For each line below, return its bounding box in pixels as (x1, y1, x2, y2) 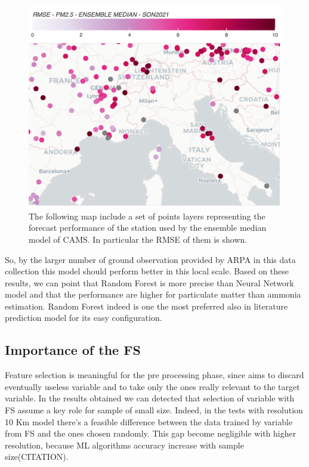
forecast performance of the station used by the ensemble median (29, 221, 267, 234)
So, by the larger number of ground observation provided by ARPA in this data (5, 253, 296, 265)
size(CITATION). (5, 450, 69, 463)
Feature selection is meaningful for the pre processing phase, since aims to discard (5, 369, 304, 381)
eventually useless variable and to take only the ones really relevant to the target (5, 380, 300, 392)
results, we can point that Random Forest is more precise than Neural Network (5, 276, 294, 289)
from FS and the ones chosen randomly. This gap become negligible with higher (5, 427, 296, 440)
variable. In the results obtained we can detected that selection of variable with (5, 392, 295, 404)
